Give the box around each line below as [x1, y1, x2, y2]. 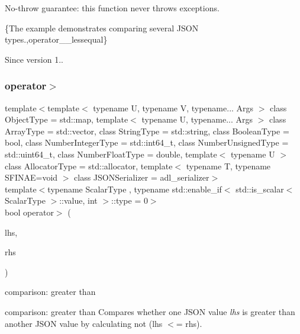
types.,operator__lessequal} [5, 33, 108, 46]
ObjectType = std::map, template [5, 113, 128, 126]
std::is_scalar [236, 182, 284, 195]
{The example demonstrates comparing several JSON [5, 21, 199, 34]
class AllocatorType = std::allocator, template [5, 159, 173, 172]
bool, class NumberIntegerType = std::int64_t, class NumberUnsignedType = [5, 136, 289, 149]
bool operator [5, 205, 54, 218]
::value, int [59, 194, 98, 207]
